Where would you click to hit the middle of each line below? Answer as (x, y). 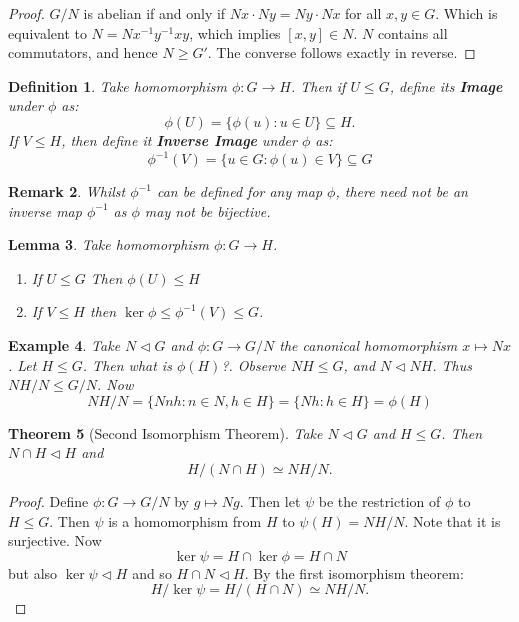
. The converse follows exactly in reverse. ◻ (341, 52)
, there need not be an (401, 191)
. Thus (452, 364)
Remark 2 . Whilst (67, 191)
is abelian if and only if (154, 13)
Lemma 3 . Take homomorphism (108, 244)
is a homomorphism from (185, 520)
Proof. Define (48, 501)
